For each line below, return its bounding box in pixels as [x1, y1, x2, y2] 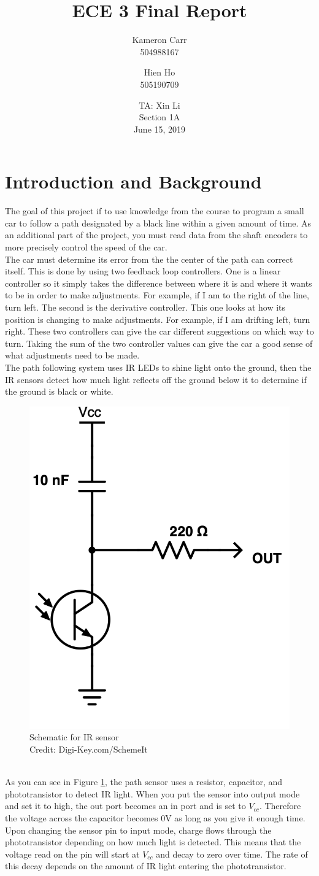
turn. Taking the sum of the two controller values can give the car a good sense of [5, 336, 313, 349]
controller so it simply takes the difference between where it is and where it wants [5, 276, 312, 289]
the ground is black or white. [5, 385, 113, 398]
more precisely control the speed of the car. [5, 241, 167, 253]
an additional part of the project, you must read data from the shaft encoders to [5, 228, 308, 241]
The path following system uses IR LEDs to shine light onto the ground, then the [5, 360, 312, 373]
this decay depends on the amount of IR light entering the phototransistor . [5, 859, 286, 872]
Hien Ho [144, 66, 175, 79]
